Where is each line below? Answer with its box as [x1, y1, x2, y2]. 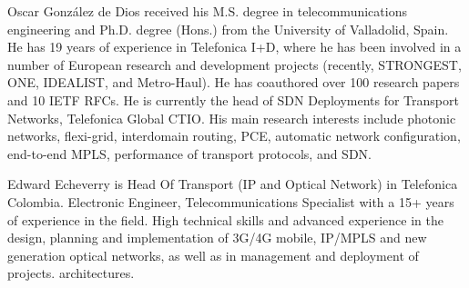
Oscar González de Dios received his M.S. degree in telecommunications [7, 2, 407, 20]
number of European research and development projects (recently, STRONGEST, [7, 55, 462, 74]
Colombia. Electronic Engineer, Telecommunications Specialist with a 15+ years [7, 192, 454, 211]
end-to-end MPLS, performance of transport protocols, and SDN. [7, 144, 372, 163]
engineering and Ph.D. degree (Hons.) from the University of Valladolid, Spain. [7, 19, 449, 38]
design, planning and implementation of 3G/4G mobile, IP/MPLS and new [7, 228, 427, 247]
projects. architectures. [7, 263, 135, 283]
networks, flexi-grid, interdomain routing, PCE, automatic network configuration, [7, 126, 461, 145]
